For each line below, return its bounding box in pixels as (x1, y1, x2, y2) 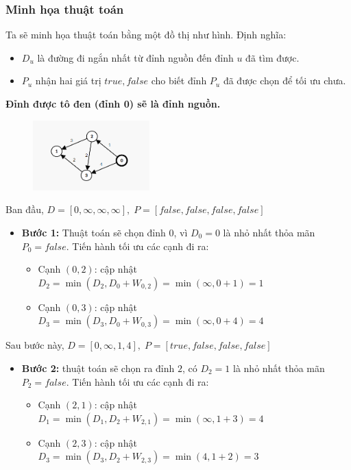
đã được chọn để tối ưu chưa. (223, 73, 346, 88)
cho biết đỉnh (151, 73, 207, 88)
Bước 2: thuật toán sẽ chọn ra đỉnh (21, 360, 175, 375)
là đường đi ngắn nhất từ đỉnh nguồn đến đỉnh (37, 50, 234, 64)
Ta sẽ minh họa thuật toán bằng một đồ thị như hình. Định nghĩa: (5, 27, 287, 42)
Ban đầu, (5, 202, 44, 217)
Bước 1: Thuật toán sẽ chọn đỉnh (21, 225, 166, 240)
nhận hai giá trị (35, 73, 101, 88)
